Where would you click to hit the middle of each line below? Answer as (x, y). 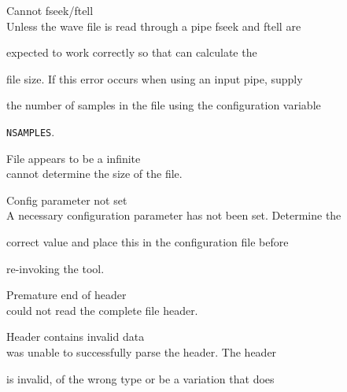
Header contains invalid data (76, 337)
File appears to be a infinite (74, 158)
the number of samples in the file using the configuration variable (164, 105)
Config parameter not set (67, 200)
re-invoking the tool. (55, 268)
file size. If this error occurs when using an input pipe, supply (155, 78)
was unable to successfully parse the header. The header (142, 351)
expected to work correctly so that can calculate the (132, 52)
